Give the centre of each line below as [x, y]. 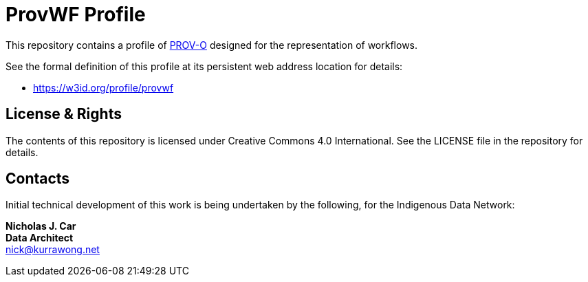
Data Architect [40, 238]
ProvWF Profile [76, 14]
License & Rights [64, 114]
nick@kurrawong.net [53, 250]
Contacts [38, 179]
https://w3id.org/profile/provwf [104, 87]
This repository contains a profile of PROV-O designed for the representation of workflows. [212, 45]
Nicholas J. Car [41, 226]
